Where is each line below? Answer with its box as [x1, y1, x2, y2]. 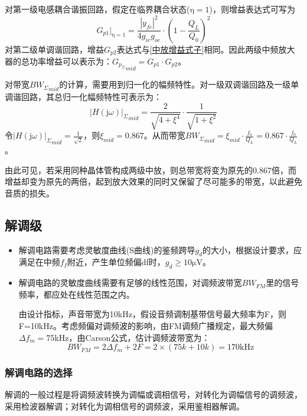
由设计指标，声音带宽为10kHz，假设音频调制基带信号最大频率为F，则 [18, 308, 287, 320]
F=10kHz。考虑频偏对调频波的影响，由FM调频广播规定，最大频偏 [18, 320, 273, 332]
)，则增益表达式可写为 [209, 3, 295, 15]
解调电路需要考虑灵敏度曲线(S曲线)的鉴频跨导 [18, 243, 195, 256]
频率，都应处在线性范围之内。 [18, 288, 135, 300]
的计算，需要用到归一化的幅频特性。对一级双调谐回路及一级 [59, 78, 291, 91]
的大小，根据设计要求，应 [203, 243, 302, 256]
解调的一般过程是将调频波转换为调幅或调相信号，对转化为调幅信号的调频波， [5, 388, 302, 401]
